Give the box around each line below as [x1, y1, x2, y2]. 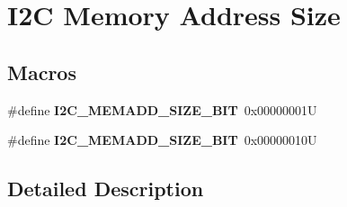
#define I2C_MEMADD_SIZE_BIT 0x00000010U [7, 130, 317, 149]
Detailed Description [7, 175, 204, 202]
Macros [7, 58, 76, 85]
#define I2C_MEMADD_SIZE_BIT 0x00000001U [7, 100, 317, 119]
